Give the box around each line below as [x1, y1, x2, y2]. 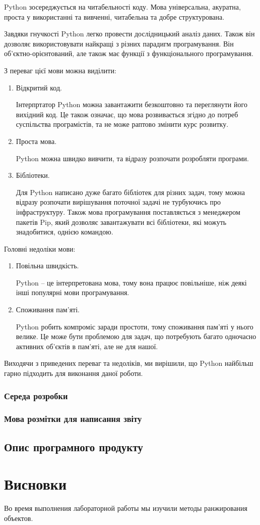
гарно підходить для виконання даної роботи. [4, 368, 143, 378]
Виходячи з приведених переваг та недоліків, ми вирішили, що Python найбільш [4, 358, 253, 368]
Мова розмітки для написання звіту [4, 412, 142, 425]
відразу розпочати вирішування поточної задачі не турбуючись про [16, 197, 221, 207]
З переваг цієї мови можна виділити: [4, 65, 116, 75]
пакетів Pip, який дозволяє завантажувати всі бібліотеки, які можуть [16, 216, 227, 227]
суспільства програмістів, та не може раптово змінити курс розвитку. [16, 119, 229, 129]
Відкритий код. [16, 82, 62, 92]
